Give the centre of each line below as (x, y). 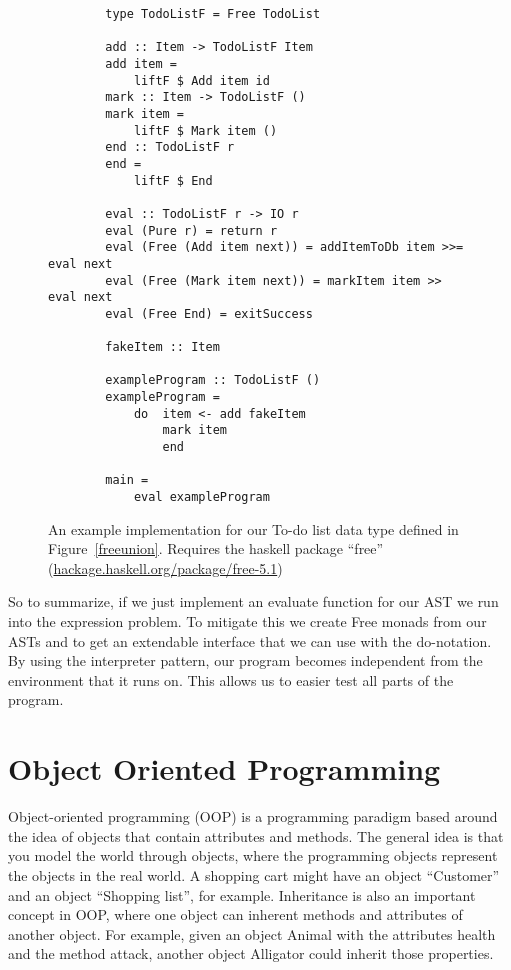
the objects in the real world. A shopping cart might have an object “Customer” (254, 874)
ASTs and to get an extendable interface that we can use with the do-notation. (250, 640)
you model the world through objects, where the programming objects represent (253, 855)
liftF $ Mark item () (205, 130)
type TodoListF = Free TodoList (213, 14)
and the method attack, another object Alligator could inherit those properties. (251, 953)
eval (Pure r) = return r (191, 230)
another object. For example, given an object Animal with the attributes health (252, 933)
